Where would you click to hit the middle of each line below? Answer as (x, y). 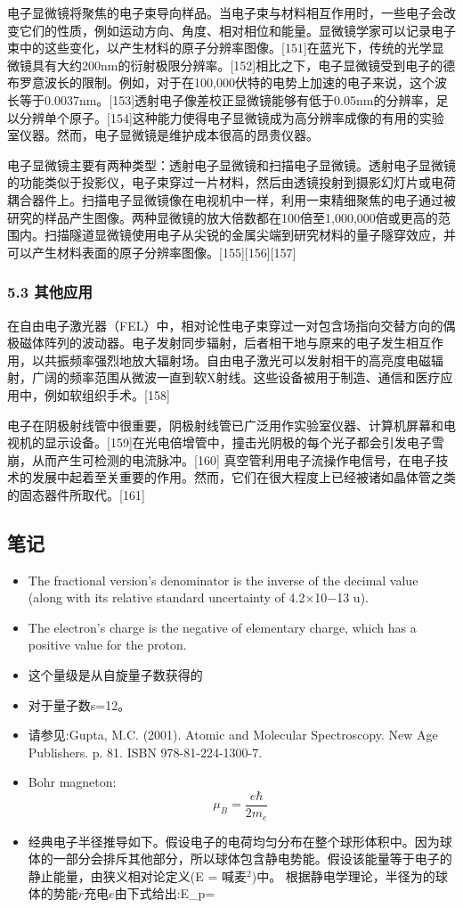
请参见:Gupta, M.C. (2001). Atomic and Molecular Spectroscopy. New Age (233, 735)
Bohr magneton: (72, 782)
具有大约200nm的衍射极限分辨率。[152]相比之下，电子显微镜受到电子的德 (244, 65)
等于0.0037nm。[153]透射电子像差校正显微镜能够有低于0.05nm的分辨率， (227, 99)
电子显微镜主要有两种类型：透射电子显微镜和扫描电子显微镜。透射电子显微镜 (231, 164)
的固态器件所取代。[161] (76, 494)
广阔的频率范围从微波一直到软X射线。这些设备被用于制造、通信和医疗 (236, 377)
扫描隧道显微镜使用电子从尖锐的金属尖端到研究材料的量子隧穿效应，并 (250, 235)
